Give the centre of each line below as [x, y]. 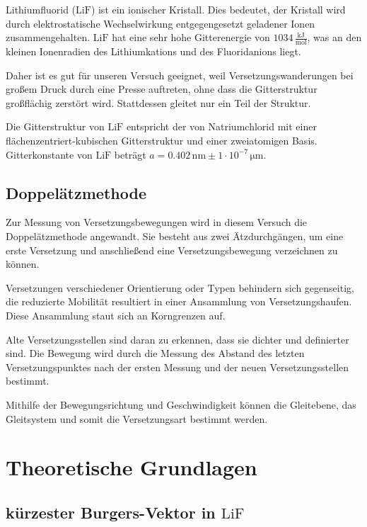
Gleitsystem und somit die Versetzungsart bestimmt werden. [137, 418]
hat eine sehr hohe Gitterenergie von [191, 37]
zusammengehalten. [48, 37]
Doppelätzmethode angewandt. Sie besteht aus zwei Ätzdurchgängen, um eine [175, 236]
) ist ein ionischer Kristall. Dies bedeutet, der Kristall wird [218, 9]
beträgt [130, 154]
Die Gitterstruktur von [55, 126]
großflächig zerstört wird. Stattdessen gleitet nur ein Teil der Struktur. [158, 102]
